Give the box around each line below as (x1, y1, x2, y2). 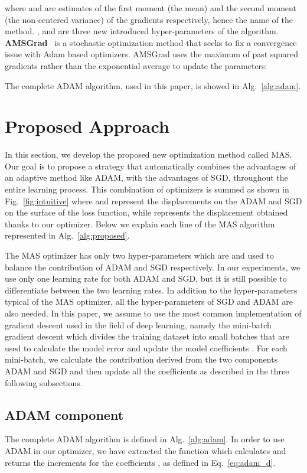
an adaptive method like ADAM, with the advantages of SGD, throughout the (5, 171, 288, 184)
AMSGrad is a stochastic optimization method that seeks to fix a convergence (5, 36, 297, 48)
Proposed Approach (5, 114, 169, 138)
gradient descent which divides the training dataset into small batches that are (5, 330, 289, 342)
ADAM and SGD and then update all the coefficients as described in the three (5, 364, 289, 377)
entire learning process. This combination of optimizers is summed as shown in (5, 183, 289, 195)
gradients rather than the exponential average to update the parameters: (5, 59, 267, 71)
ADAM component (5, 405, 124, 423)
